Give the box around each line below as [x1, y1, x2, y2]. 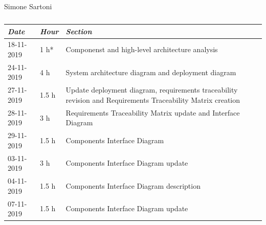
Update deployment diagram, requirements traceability [65, 84, 238, 95]
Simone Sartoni [4, 1, 52, 11]
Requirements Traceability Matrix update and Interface [65, 107, 240, 118]
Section [65, 26, 92, 36]
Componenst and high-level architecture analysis [65, 44, 218, 55]
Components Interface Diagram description [65, 180, 201, 191]
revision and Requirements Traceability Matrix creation [65, 94, 240, 105]
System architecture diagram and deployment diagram [65, 66, 236, 77]
